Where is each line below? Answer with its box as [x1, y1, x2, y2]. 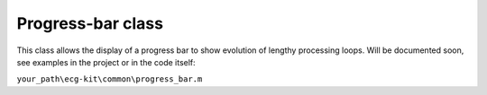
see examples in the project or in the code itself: [16, 56, 196, 67]
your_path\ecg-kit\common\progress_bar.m [16, 74, 203, 84]
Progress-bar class [16, 13, 164, 33]
